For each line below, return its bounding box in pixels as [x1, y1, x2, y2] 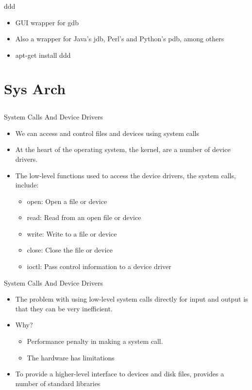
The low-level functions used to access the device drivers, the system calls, [15, 170, 236, 180]
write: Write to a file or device [27, 228, 117, 238]
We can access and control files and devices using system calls [15, 128, 199, 138]
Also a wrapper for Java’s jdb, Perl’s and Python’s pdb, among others [15, 34, 224, 44]
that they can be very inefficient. [15, 303, 113, 313]
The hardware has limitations [27, 352, 115, 362]
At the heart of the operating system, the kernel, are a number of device [15, 144, 231, 154]
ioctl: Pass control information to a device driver [27, 261, 171, 271]
